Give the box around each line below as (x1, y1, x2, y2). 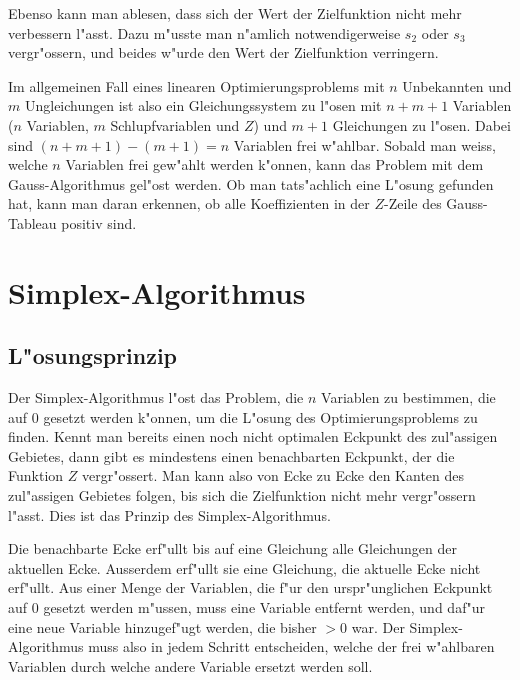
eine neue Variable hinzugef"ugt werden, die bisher (8, 616, 317, 637)
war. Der (351, 616, 405, 637)
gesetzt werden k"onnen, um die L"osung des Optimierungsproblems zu (43, 406, 478, 427)
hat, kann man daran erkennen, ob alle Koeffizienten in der (8, 193, 370, 214)
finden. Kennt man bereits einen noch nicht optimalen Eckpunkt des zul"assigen (8, 426, 498, 447)
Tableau (8, 212, 57, 233)
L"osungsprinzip (8, 340, 178, 371)
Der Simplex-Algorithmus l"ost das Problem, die (8, 387, 304, 408)
